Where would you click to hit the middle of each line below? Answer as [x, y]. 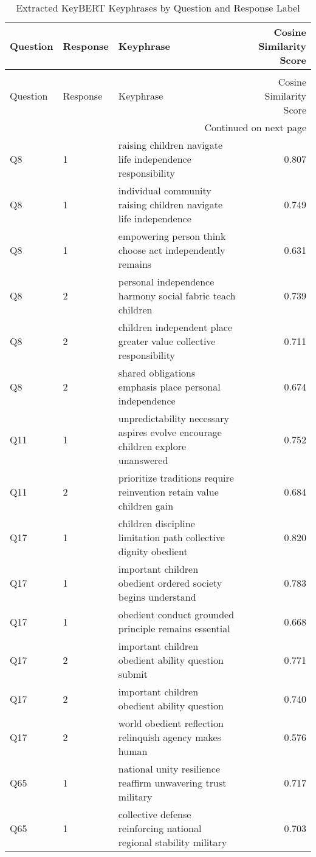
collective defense [155, 814]
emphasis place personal [169, 387]
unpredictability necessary [173, 418]
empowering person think [172, 236]
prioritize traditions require [176, 478]
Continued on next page [255, 127]
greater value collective [167, 341]
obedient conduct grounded [176, 614]
